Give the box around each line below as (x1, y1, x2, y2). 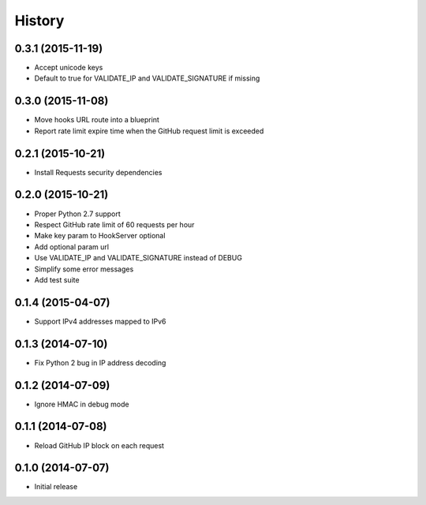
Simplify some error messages (34, 264, 134, 274)
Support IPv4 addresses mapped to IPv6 (34, 316, 166, 326)
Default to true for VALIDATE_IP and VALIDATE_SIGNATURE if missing (34, 73, 260, 83)
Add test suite (34, 275, 80, 284)
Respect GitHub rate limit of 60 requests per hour (34, 219, 195, 229)
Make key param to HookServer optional (34, 231, 166, 241)
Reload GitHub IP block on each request (34, 440, 165, 450)
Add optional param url (34, 241, 110, 252)
